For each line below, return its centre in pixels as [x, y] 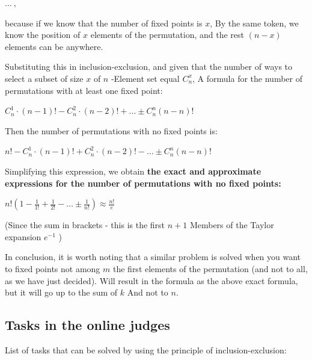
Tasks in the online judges [87, 325]
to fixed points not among [53, 268]
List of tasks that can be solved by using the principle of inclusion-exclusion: [146, 349]
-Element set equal [145, 78]
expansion [23, 236]
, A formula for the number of [247, 78]
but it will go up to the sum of [61, 292]
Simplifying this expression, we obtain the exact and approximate [133, 171]
